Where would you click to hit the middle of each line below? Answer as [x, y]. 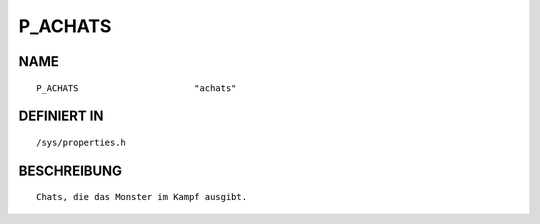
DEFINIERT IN [61, 116]
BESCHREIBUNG [70, 170]
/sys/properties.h [81, 142]
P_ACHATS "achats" [136, 88]
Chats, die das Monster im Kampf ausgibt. [142, 197]
